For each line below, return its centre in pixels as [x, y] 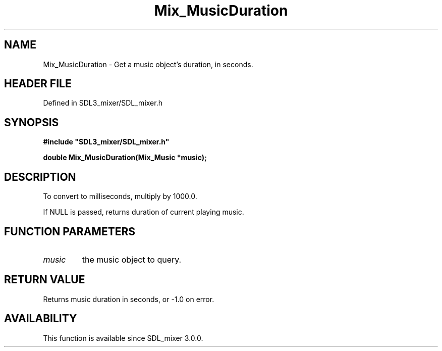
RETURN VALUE [45, 280]
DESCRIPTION [40, 177]
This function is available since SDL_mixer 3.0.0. [123, 338]
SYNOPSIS [32, 122]
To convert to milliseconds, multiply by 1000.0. [120, 196]
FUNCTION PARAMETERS [70, 231]
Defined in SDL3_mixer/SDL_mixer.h [103, 103]
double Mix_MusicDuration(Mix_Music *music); [125, 158]
